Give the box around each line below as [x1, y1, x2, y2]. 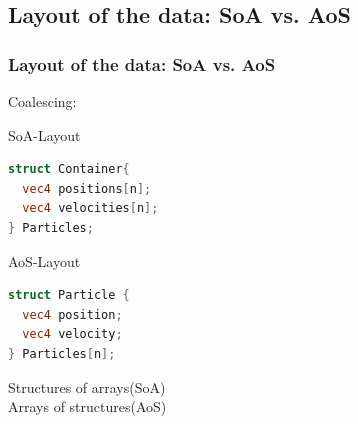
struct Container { [8, 162, 130, 177]
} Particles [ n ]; [8, 346, 116, 361]
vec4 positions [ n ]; [22, 181, 152, 196]
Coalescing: [8, 91, 77, 111]
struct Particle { [8, 288, 130, 303]
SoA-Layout [8, 124, 81, 145]
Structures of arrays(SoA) [8, 376, 166, 397]
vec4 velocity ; [22, 327, 123, 342]
